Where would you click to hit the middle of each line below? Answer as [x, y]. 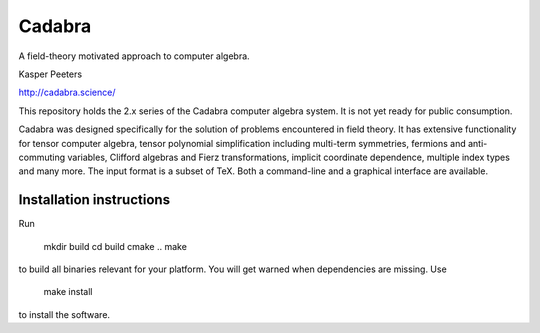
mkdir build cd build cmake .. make [115, 246]
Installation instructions [94, 200]
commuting [42, 157]
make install [68, 292]
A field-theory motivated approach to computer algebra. [134, 56]
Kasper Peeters [50, 74]
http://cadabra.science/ [67, 92]
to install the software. [64, 314]
